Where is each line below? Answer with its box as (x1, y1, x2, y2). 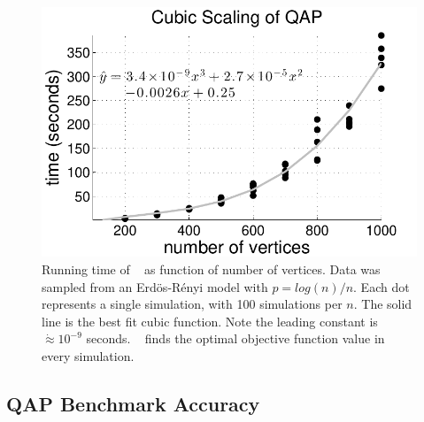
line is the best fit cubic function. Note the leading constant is (42, 311, 378, 330)
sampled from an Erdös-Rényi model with (42, 277, 268, 295)
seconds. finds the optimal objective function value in (86, 329, 385, 348)
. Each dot (353, 277, 410, 295)
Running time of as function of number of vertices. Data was (42, 260, 381, 279)
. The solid (353, 295, 412, 313)
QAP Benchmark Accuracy (6, 390, 260, 418)
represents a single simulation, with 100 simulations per (42, 295, 343, 313)
